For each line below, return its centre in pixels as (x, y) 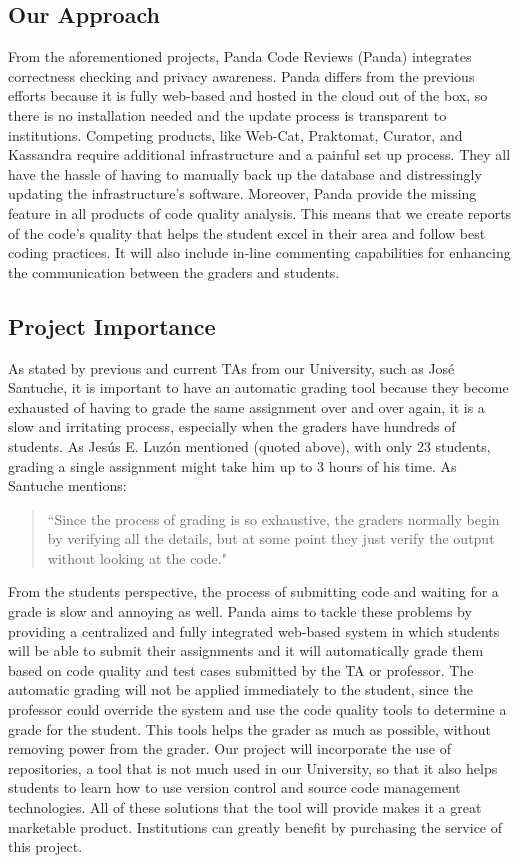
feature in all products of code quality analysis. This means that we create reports (260, 212)
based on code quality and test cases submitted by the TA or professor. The (241, 669)
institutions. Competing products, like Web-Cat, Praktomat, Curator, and (235, 134)
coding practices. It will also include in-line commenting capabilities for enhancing (259, 252)
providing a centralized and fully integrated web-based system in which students (254, 630)
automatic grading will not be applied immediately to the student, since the (240, 689)
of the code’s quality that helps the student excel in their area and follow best (247, 232)
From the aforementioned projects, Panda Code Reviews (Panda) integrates (240, 56)
